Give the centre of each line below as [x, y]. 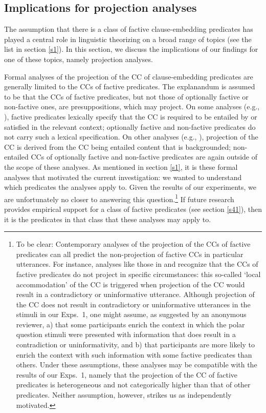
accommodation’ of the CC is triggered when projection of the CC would [130, 284]
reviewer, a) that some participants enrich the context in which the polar [130, 324]
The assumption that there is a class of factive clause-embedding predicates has [129, 29]
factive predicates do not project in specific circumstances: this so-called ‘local [138, 274]
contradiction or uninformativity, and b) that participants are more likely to [136, 345]
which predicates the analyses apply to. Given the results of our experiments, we [130, 187]
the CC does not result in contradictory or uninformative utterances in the [133, 304]
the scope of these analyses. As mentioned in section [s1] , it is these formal [121, 166]
